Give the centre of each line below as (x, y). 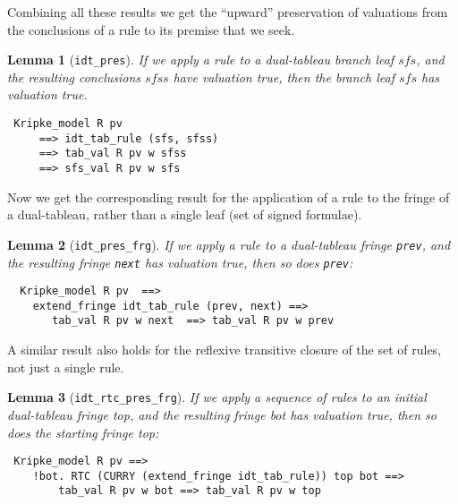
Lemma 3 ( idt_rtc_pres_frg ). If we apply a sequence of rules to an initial (217, 397)
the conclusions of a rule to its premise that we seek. (151, 29)
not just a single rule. (66, 367)
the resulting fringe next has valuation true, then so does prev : (180, 262)
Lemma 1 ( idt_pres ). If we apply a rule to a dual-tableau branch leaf (201, 60)
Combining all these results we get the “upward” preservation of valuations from (228, 12)
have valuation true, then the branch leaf (284, 77)
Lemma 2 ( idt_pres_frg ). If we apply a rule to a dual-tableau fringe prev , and (229, 244)
